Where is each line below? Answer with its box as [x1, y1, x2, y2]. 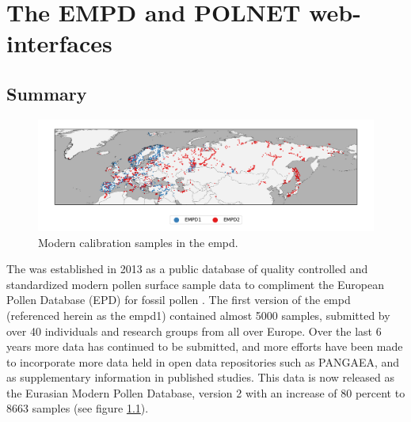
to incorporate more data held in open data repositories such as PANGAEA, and [6, 353, 400, 370]
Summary [6, 81, 87, 105]
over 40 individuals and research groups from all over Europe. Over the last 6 [6, 322, 382, 339]
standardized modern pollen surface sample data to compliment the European [6, 276, 384, 292]
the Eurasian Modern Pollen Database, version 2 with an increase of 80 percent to [6, 384, 405, 401]
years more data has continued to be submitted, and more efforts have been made [6, 338, 403, 355]
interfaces [6, 27, 112, 59]
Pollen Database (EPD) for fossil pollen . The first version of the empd [6, 291, 351, 308]
